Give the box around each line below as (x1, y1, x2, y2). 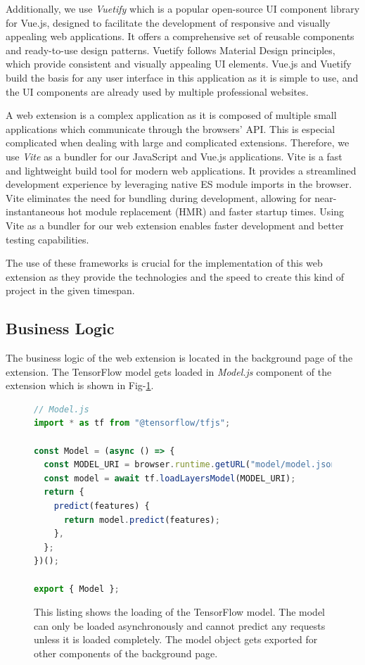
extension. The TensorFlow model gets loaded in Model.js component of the (6, 364, 332, 379)
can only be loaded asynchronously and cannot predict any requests (34, 618, 326, 633)
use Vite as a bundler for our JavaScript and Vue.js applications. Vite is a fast (6, 148, 342, 163)
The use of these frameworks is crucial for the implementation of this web (6, 255, 323, 270)
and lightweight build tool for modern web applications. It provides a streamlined (6, 163, 357, 177)
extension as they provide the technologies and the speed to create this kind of (6, 269, 345, 284)
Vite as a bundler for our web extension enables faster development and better (6, 217, 344, 232)
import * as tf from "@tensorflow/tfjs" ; (34, 418, 231, 429)
